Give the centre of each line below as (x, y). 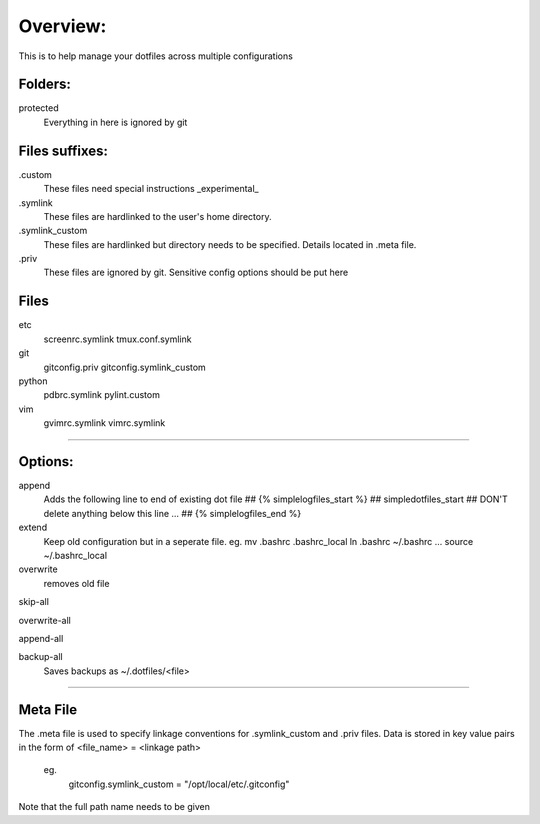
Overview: (62, 26)
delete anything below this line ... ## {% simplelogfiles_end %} (172, 513)
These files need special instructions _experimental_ (151, 189)
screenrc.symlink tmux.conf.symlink (117, 339)
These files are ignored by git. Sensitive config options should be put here (196, 272)
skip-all (34, 602)
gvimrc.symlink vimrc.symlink (104, 423)
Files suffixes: (63, 150)
